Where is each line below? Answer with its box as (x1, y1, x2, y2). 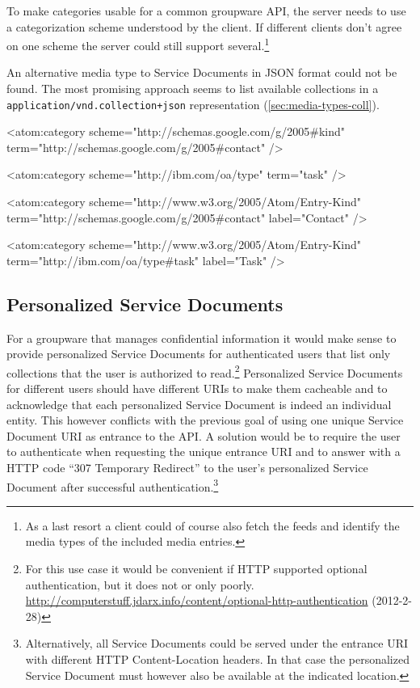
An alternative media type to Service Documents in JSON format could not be (6, 64, 397, 81)
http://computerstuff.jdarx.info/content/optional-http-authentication (25, 592, 368, 609)
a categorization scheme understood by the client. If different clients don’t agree (6, 18, 402, 35)
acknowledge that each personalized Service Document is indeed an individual (6, 395, 392, 412)
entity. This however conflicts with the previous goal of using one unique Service (6, 412, 404, 428)
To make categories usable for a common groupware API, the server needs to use (6, 2, 406, 19)
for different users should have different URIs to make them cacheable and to (6, 380, 388, 397)
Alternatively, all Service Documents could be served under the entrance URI (25, 635, 409, 652)
